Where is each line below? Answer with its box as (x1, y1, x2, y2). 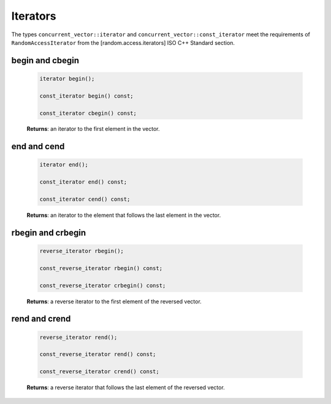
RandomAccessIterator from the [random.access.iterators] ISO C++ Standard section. (11, 39, 235, 46)
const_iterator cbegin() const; (39, 109, 137, 117)
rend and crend (11, 314, 71, 324)
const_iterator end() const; (39, 179, 127, 185)
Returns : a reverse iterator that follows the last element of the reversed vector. (26, 384, 225, 391)
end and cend (11, 141, 65, 152)
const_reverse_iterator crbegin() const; (39, 282, 166, 289)
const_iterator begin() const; (39, 92, 134, 99)
